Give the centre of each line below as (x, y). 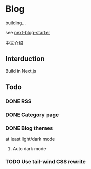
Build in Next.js (21, 71)
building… (16, 23)
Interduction (25, 59)
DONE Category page (32, 115)
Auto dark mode (29, 149)
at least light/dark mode (30, 139)
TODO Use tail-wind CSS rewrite (45, 162)
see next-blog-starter (28, 32)
